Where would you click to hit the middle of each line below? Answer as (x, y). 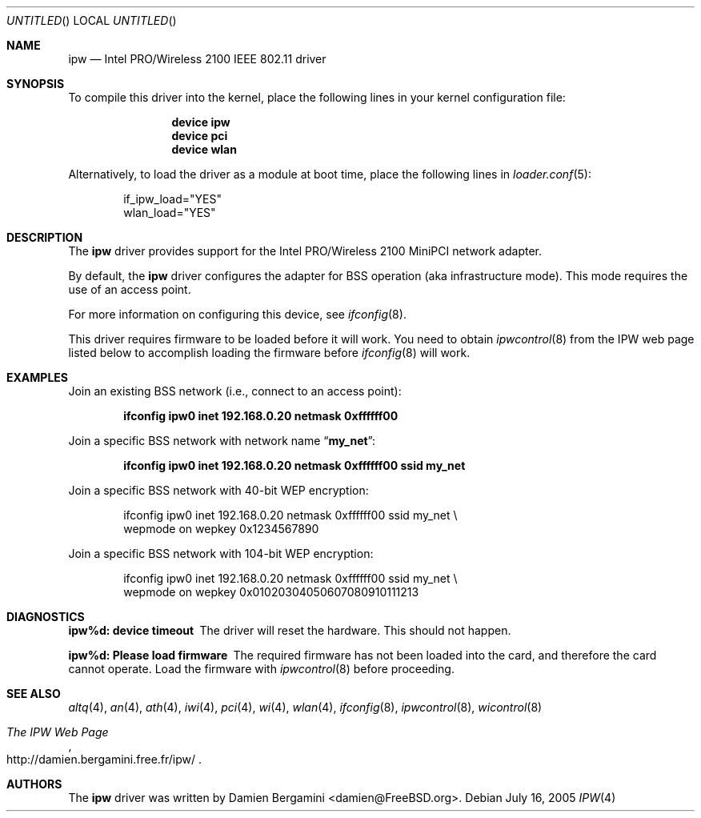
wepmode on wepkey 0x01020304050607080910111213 (271, 592)
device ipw (201, 122)
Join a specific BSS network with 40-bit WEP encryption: (218, 490)
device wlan (204, 149)
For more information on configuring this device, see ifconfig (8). (237, 314)
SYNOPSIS (36, 84)
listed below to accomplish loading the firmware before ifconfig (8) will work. (269, 353)
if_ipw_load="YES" (173, 199)
